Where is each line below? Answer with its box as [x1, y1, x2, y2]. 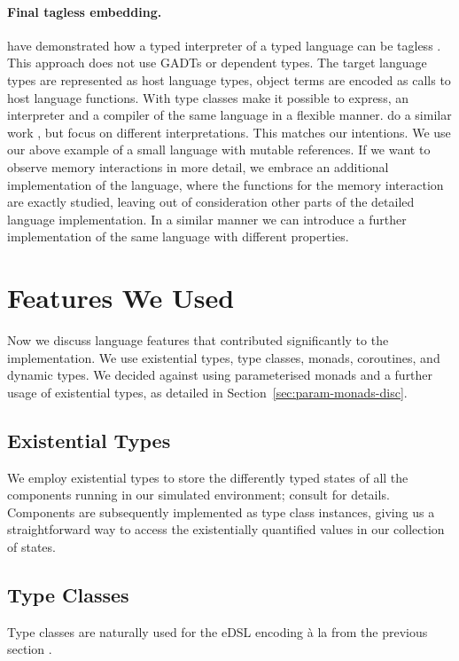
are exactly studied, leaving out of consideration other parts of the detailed [7, 193, 415, 211]
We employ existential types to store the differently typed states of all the [7, 468, 408, 486]
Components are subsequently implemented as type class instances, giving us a [7, 502, 435, 521]
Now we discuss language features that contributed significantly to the [7, 331, 389, 350]
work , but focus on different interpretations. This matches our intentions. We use [7, 122, 451, 141]
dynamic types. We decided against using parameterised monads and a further [7, 366, 433, 384]
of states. [7, 538, 56, 555]
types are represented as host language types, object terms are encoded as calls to [7, 70, 451, 89]
